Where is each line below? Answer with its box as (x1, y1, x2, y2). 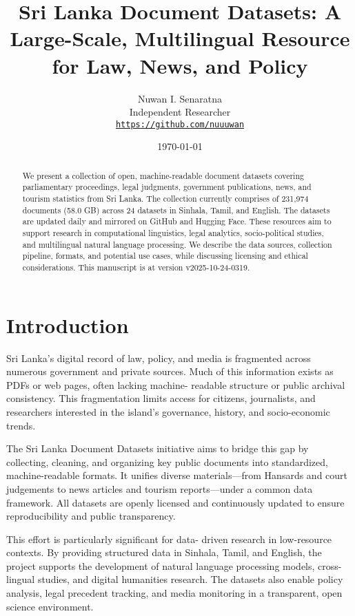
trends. (6, 418, 36, 432)
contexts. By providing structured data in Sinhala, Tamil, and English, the (6, 545, 322, 560)
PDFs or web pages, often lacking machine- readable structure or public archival (6, 377, 345, 392)
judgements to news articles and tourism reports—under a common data (6, 481, 313, 496)
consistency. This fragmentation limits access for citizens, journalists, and (6, 391, 316, 405)
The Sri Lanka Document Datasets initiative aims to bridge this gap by (6, 441, 309, 456)
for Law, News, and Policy (52, 51, 308, 79)
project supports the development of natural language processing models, (6, 558, 315, 573)
